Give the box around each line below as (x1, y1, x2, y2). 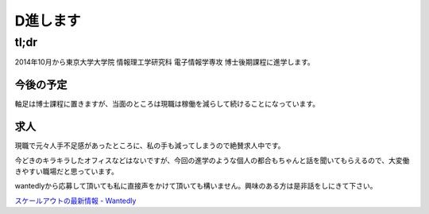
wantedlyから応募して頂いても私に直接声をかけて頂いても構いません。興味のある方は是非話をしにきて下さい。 (14, 181, 377, 191)
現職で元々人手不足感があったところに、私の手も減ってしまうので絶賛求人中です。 (14, 141, 285, 150)
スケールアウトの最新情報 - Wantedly (14, 196, 137, 205)
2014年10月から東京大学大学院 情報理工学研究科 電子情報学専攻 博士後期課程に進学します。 (14, 57, 315, 67)
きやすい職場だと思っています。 (14, 166, 118, 176)
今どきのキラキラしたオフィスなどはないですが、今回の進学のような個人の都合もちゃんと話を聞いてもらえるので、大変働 (14, 155, 410, 165)
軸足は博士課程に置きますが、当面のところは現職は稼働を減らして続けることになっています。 (14, 99, 320, 109)
